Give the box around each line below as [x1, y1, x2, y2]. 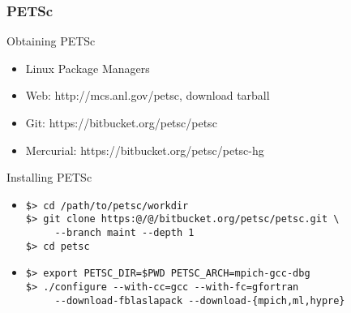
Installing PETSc [6, 169, 92, 186]
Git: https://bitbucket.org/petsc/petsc [25, 114, 217, 131]
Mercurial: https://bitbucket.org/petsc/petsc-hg [25, 141, 264, 158]
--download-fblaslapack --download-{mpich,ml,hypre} [54, 294, 345, 307]
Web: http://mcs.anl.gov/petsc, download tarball [25, 87, 270, 104]
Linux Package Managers [25, 59, 150, 76]
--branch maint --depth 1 [54, 227, 195, 239]
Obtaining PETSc [6, 32, 96, 49]
